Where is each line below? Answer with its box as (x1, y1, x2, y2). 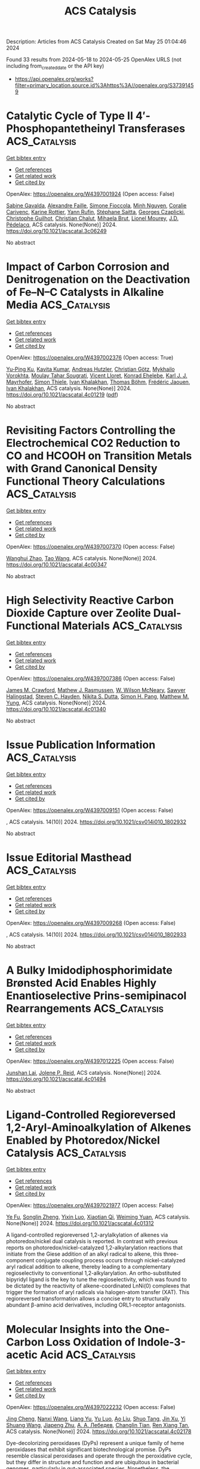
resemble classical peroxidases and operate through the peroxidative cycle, (6, 1452, 192, 1459)
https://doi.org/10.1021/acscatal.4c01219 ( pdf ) (6, 391, 118, 398)
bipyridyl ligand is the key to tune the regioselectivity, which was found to (6, 1276, 187, 1283)
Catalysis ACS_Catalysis (6, 1146, 127, 1160)
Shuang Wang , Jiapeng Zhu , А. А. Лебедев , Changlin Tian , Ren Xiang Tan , (6, 1422, 190, 1429)
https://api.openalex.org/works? (14, 75, 94, 82)
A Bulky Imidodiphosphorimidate (6, 963, 173, 977)
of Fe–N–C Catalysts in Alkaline (6, 286, 164, 299)
